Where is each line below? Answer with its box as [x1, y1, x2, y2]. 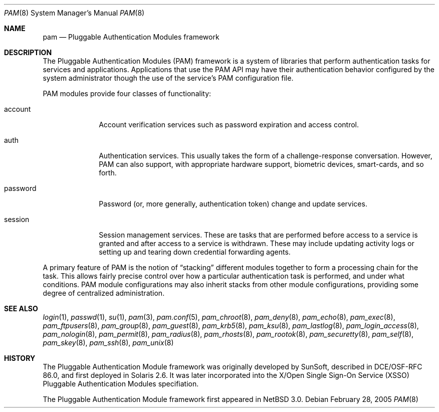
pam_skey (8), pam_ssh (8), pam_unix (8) [43, 338, 174, 347]
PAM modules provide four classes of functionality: [43, 89, 211, 98]
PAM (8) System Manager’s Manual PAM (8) [4, 9, 145, 17]
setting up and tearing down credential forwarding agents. [99, 248, 291, 256]
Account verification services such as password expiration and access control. [99, 120, 359, 129]
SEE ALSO [4, 304, 38, 313]
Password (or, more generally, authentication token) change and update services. [99, 199, 367, 208]
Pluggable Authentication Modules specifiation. [43, 379, 199, 388]
